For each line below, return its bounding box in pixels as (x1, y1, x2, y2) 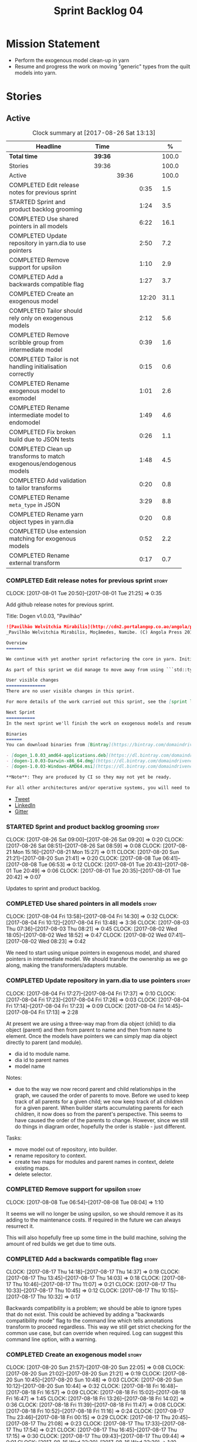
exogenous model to (9, 386, 66, 395)
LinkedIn (14, 802, 36, 809)
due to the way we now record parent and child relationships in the (14, 1085, 176, 1092)
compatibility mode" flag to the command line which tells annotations (6, 1317, 174, 1324)
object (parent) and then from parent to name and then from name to (6, 1026, 172, 1033)
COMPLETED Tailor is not (9, 355, 79, 363)
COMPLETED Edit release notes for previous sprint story (6, 576, 168, 585)
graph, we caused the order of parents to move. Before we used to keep (14, 1091, 189, 1099)
